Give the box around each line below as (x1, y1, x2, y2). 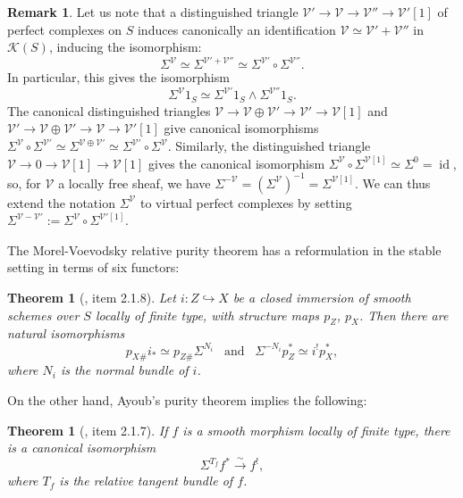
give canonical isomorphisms (164, 119, 319, 137)
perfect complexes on (7, 20, 122, 38)
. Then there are (358, 305, 449, 324)
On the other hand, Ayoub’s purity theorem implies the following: (7, 390, 367, 409)
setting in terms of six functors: (7, 258, 180, 277)
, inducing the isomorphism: (48, 37, 202, 56)
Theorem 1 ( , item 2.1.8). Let (7, 288, 176, 307)
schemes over (7, 305, 80, 324)
